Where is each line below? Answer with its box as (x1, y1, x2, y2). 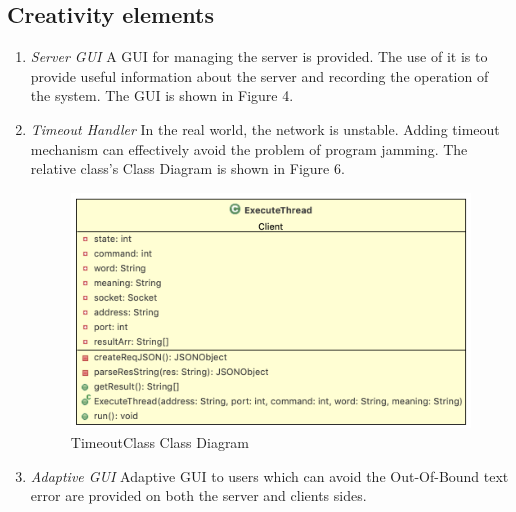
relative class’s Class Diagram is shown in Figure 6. (30, 158, 345, 179)
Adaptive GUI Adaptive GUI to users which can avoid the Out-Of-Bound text (30, 465, 509, 486)
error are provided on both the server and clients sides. (30, 485, 367, 506)
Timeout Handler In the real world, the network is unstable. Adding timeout (30, 118, 500, 139)
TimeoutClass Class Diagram (70, 432, 250, 453)
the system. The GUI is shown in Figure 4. (30, 85, 294, 106)
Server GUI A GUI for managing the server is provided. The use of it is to (30, 46, 488, 67)
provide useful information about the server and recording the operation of (30, 65, 489, 86)
